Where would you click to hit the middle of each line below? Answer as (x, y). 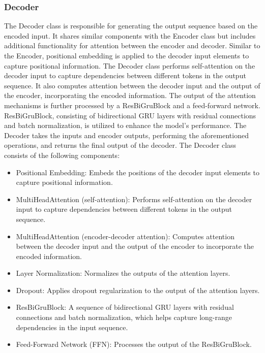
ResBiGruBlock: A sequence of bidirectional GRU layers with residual (125, 307)
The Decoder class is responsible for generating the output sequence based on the (131, 26)
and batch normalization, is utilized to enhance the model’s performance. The (125, 125)
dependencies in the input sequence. (72, 327)
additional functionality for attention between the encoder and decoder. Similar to (132, 45)
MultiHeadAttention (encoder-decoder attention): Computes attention (125, 236)
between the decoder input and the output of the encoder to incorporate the (135, 246)
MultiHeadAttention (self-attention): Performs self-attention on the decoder (134, 199)
